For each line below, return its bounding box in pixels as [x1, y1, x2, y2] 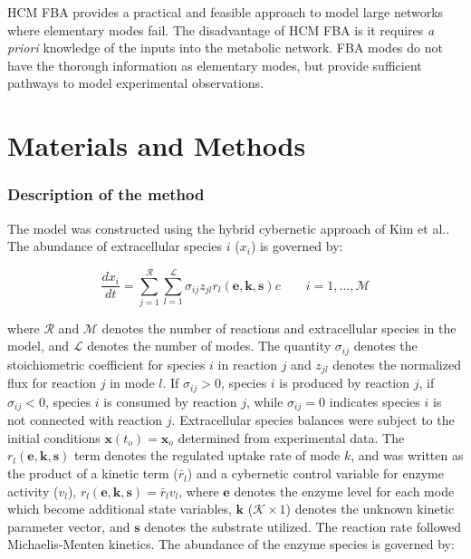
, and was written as [351, 446, 464, 465]
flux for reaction [7, 373, 97, 392]
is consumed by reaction [103, 391, 237, 410]
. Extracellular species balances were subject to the [171, 410, 455, 429]
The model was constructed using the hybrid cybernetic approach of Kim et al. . [7, 218, 450, 237]
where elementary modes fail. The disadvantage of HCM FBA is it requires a [7, 20, 435, 39]
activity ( [7, 481, 59, 500]
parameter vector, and [7, 516, 130, 535]
